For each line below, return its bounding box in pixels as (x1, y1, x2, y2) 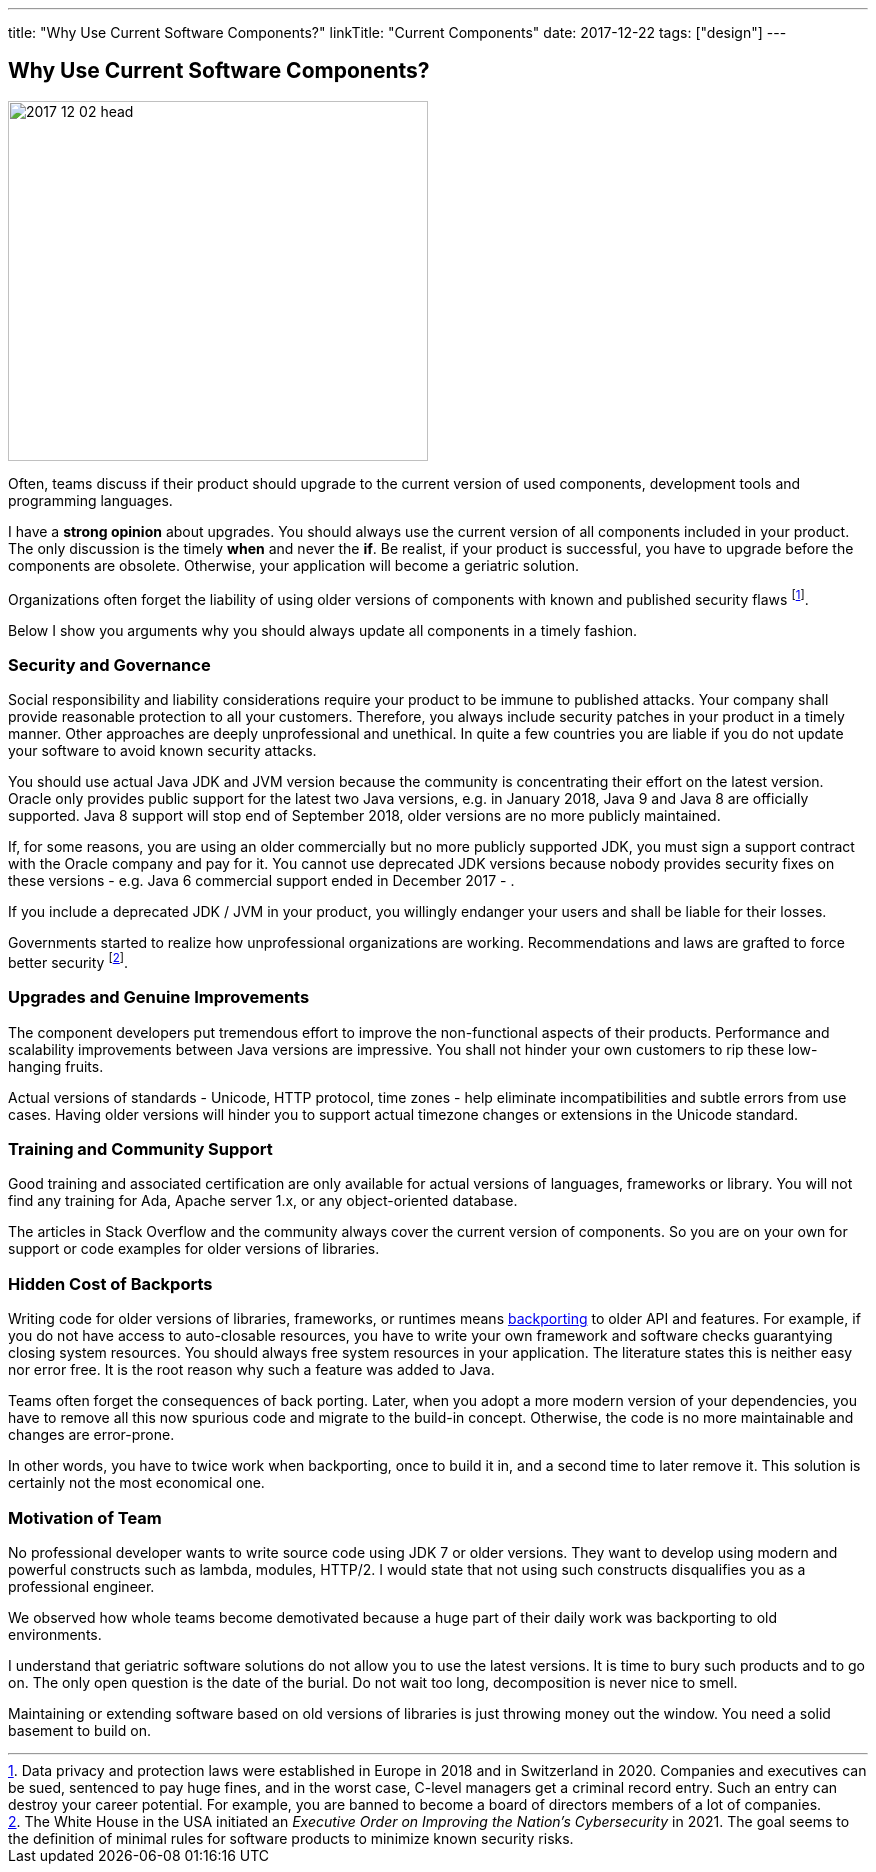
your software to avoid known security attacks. (8, 742, 317, 760)
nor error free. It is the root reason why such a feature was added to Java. (8, 1361, 495, 1379)
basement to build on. (8, 1721, 151, 1739)
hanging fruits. (8, 1057, 104, 1075)
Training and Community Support (8, 1139, 273, 1160)
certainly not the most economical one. (8, 1474, 265, 1492)
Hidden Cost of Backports (8, 1273, 213, 1294)
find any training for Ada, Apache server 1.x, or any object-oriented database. (8, 1192, 518, 1210)
